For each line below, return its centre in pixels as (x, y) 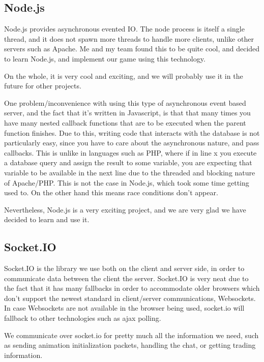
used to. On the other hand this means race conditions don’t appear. (111, 192)
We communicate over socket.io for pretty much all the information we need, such (131, 335)
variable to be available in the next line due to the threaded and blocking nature (130, 172)
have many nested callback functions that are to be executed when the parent (125, 122)
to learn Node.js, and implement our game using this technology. (105, 58)
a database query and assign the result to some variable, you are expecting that (128, 162)
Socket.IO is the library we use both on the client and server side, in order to (124, 268)
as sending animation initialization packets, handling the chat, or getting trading (130, 345)
